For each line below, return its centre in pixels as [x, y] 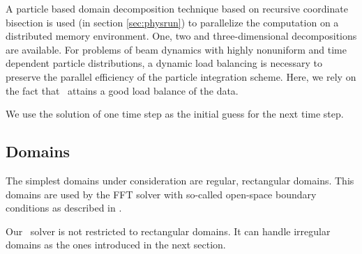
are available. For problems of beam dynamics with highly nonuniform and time [176, 49]
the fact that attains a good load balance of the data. [122, 90]
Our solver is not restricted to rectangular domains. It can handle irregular [168, 231]
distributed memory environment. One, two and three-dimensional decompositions [181, 36]
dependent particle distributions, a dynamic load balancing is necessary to [164, 63]
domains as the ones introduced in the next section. [116, 245]
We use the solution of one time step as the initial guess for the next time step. [175, 114]
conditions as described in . [64, 208]
